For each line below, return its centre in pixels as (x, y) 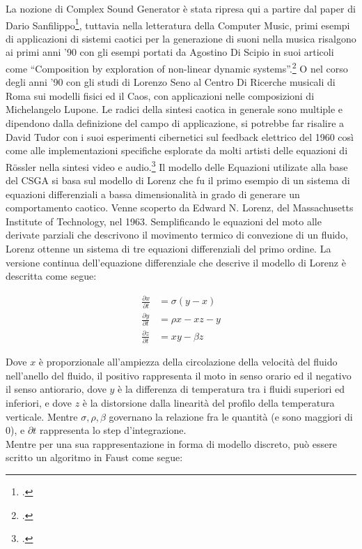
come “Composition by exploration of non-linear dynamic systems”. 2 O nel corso (177, 67)
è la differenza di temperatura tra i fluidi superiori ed (231, 389)
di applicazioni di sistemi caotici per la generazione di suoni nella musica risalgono (181, 38)
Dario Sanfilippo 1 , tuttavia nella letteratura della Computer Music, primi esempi (178, 24)
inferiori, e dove (39, 403)
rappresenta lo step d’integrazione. (113, 430)
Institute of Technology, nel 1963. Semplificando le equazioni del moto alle (164, 221)
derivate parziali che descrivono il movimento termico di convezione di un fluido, (177, 235)
